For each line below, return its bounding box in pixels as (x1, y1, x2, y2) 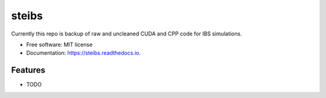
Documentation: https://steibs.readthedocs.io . (26, 49, 141, 57)
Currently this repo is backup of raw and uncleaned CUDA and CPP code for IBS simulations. (11, 30, 242, 37)
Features (11, 65, 45, 75)
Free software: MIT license (26, 41, 93, 48)
